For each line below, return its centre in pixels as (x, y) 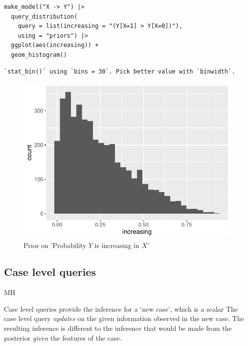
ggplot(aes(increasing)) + (55, 45)
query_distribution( (44, 16)
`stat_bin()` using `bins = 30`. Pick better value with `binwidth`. (120, 71)
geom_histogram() (39, 55)
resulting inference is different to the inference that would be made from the (118, 328)
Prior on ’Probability (55, 245)
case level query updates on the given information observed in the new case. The (124, 318)
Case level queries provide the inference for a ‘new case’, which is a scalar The (121, 309)
